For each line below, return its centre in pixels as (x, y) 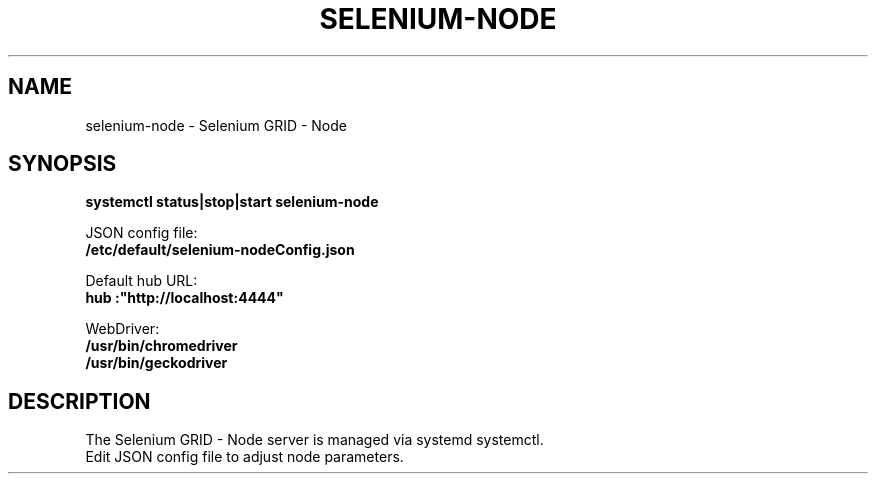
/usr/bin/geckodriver (156, 363)
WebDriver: (122, 329)
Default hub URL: (141, 281)
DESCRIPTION (79, 401)
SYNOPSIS (62, 164)
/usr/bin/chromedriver (161, 346)
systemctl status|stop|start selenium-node (232, 202)
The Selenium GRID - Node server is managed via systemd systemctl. (314, 440)
